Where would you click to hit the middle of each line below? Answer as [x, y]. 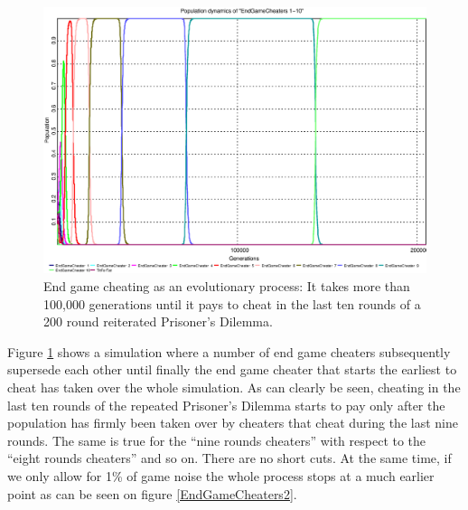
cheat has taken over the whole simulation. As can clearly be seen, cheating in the [234, 387]
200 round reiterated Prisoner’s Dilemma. [158, 321]
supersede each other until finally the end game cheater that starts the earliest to [232, 369]
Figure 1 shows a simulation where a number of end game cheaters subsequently [229, 351]
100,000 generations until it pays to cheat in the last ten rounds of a [232, 303]
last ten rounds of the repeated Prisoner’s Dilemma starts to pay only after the [226, 405]
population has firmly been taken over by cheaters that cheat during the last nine [233, 423]
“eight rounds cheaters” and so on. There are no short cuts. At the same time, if [229, 458]
